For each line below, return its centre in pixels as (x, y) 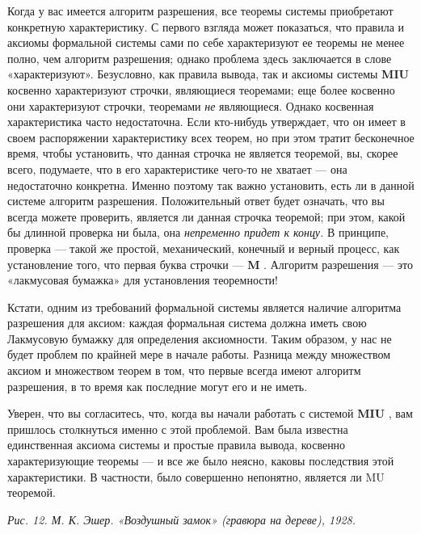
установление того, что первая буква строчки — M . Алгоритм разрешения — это (210, 264)
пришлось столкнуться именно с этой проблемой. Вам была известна (178, 429)
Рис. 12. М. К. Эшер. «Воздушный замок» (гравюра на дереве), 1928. (182, 519)
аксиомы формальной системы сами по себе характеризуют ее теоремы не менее (206, 42)
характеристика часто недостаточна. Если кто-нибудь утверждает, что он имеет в (206, 122)
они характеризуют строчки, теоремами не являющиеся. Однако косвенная (191, 105)
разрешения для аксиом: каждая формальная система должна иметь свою (187, 323)
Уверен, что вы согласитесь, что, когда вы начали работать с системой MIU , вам (210, 413)
